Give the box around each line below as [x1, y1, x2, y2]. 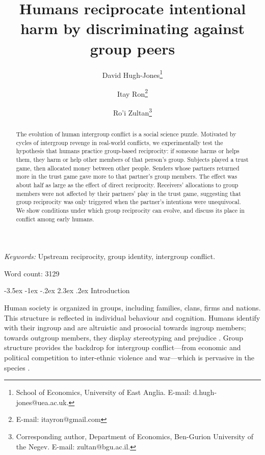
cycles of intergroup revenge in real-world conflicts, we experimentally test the [16, 138, 223, 147]
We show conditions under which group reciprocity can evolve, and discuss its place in [16, 206, 245, 214]
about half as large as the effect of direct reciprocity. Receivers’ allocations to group [16, 180, 238, 189]
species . [4, 362, 30, 373]
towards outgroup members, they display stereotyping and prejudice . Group [4, 332, 243, 343]
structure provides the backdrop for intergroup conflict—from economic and [4, 342, 241, 353]
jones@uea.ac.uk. [16, 396, 69, 407]
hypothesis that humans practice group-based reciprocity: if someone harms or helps [16, 147, 240, 155]
